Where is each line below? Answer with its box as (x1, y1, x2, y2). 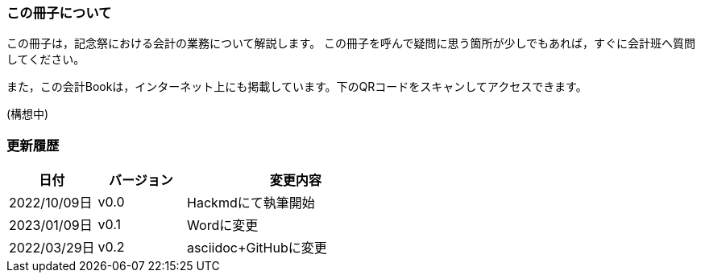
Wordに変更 (187, 217, 259, 234)
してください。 (6, 52, 85, 67)
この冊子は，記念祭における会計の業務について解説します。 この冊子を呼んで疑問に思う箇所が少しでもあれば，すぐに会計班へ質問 (6, 36, 695, 51)
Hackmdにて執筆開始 (187, 195, 315, 211)
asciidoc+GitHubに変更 (187, 240, 327, 256)
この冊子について (6, 5, 112, 21)
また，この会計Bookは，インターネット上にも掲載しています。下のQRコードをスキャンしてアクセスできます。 (6, 80, 587, 94)
